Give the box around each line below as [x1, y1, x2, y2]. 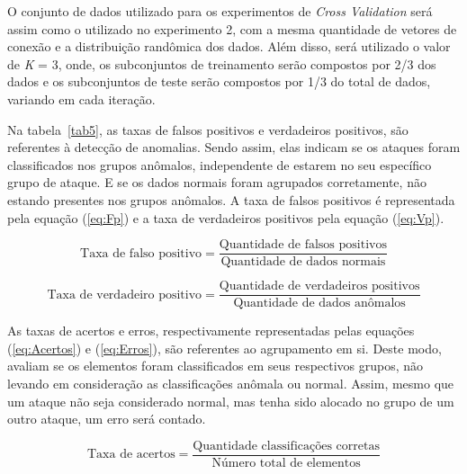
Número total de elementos [211, 456, 361, 470]
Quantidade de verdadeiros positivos [219, 280, 420, 293]
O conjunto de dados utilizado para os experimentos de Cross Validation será [7, 2, 433, 20]
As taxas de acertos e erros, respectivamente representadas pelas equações [7, 321, 415, 340]
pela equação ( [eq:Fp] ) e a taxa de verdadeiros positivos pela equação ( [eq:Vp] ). [7, 208, 445, 227]
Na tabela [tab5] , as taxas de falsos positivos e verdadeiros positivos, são [7, 120, 409, 139]
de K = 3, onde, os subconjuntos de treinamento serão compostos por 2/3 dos [7, 54, 436, 73]
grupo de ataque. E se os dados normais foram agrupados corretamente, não [7, 173, 427, 192]
